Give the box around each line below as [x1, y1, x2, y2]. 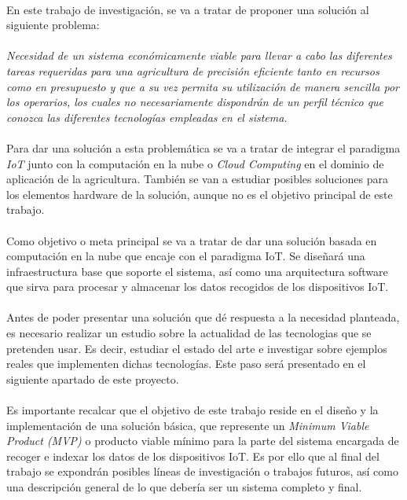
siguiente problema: [6, 17, 100, 33]
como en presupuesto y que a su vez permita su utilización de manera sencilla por [6, 78, 399, 94]
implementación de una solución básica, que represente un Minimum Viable [6, 417, 369, 433]
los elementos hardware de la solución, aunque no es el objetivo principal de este [6, 186, 393, 202]
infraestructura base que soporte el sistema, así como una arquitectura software [6, 263, 388, 279]
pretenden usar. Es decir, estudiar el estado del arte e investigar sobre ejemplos [6, 340, 387, 356]
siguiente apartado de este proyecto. [6, 370, 179, 387]
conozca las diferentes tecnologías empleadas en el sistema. [6, 108, 288, 125]
